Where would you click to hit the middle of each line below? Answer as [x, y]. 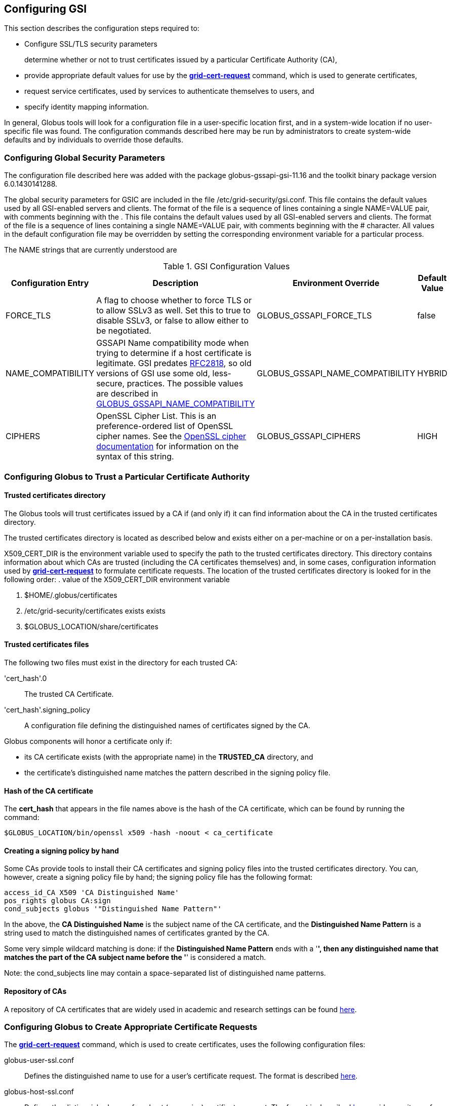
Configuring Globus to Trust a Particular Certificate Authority [127, 476]
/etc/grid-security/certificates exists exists [95, 611]
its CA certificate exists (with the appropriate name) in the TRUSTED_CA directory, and [169, 757]
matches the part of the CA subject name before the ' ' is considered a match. [135, 957]
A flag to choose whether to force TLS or [174, 300]
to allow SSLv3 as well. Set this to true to [173, 311]
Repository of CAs [35, 991]
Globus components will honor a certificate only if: [88, 741]
